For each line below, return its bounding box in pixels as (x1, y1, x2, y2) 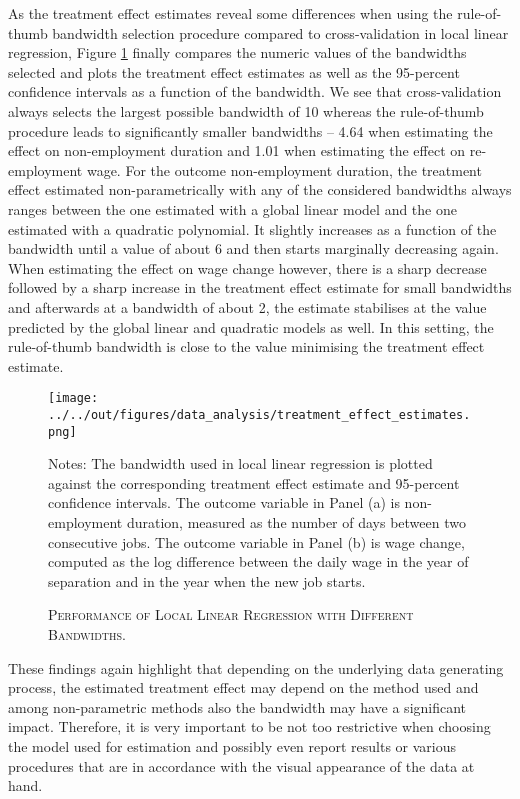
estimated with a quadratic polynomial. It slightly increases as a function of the (8, 218, 497, 239)
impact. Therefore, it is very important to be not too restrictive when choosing (8, 716, 491, 737)
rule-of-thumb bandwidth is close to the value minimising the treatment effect (8, 336, 485, 357)
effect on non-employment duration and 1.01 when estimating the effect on (8, 140, 466, 161)
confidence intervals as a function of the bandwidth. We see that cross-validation (8, 81, 502, 102)
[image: (48, 391, 99, 406)
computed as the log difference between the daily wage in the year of (48, 551, 469, 572)
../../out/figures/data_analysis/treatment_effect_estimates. (48, 407, 471, 422)
